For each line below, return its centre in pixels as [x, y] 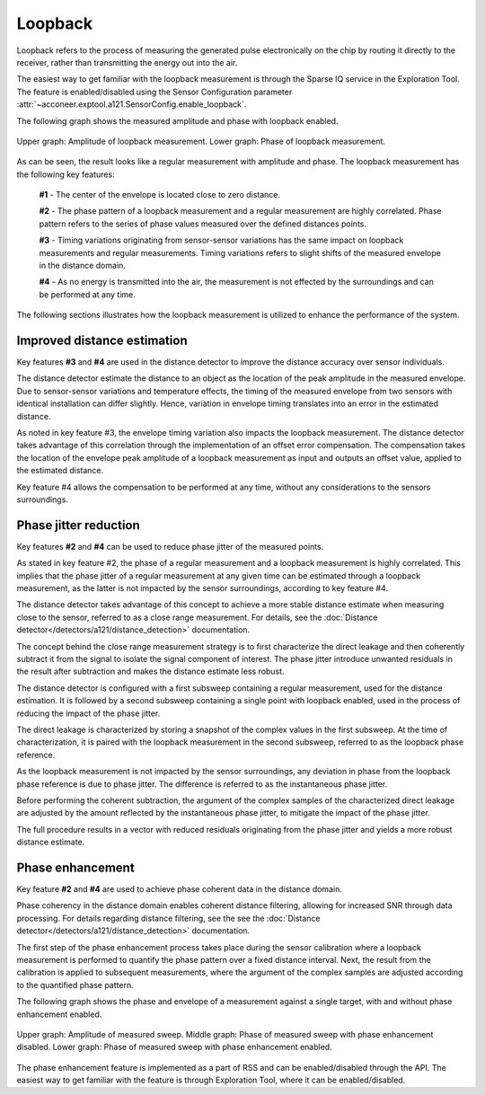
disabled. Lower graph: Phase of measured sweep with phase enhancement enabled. [174, 1047]
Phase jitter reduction [79, 525]
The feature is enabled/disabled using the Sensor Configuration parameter [154, 92]
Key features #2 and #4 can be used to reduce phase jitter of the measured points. [170, 546]
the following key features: [66, 174]
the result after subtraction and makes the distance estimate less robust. [150, 671]
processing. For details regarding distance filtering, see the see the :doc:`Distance [168, 918]
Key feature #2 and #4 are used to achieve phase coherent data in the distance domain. [180, 889]
